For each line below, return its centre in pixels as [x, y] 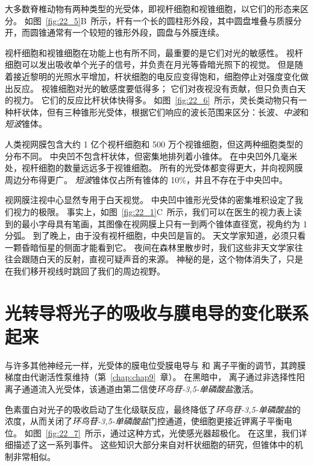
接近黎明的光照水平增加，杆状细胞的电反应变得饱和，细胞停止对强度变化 [156, 76]
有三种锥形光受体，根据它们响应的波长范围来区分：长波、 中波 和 [182, 112]
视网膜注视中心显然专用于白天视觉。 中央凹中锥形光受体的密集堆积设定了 [150, 200]
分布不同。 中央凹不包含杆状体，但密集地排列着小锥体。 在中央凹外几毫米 [151, 156]
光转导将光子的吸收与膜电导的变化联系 [157, 312]
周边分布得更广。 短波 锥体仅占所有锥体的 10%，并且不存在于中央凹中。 [146, 179]
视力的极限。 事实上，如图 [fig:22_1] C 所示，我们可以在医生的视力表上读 [157, 211]
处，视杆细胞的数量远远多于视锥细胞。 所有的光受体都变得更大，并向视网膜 [154, 168]
